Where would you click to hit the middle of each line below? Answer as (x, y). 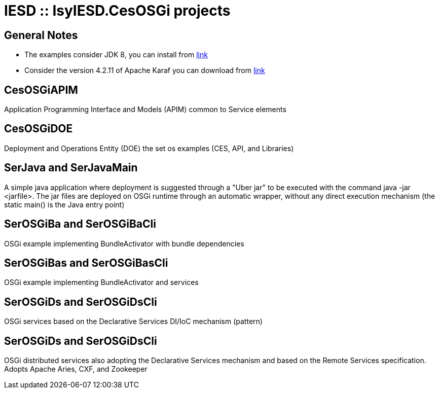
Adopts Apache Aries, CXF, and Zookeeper (76, 369)
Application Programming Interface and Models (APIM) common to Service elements (145, 110)
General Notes (41, 35)
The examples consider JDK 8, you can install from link (116, 55)
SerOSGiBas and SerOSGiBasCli (86, 263)
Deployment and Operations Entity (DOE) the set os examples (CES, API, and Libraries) (149, 148)
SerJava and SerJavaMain (71, 168)
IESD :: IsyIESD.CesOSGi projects (117, 11)
